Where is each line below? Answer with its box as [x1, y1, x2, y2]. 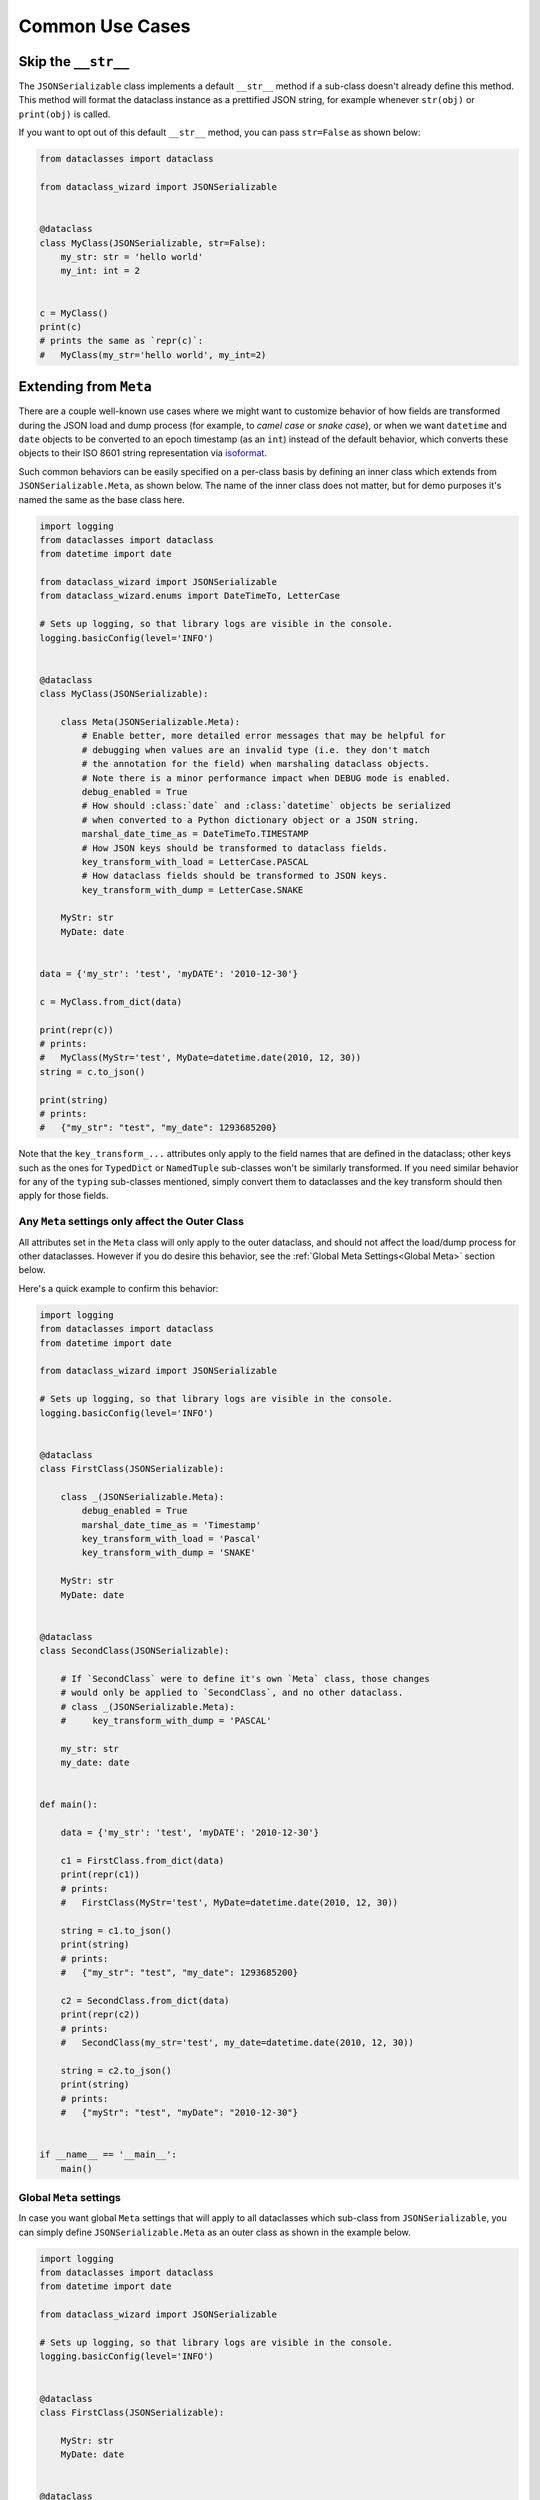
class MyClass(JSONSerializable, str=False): [39, 237, 267, 249]
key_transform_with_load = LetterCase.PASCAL [81, 856, 309, 867]
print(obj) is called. [18, 108, 111, 120]
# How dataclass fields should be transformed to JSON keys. [81, 870, 388, 882]
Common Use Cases [18, 15, 191, 37]
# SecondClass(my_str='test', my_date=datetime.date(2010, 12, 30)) [60, 2037, 415, 2049]
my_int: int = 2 [60, 265, 140, 277]
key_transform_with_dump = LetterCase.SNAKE [81, 884, 304, 895]
